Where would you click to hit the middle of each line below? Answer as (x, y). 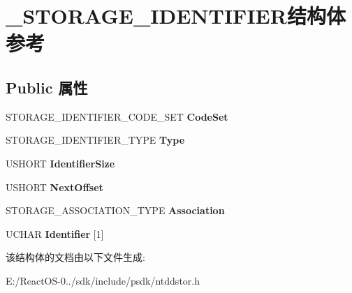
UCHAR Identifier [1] (55, 233)
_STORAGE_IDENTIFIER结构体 (176, 16)
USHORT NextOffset (54, 187)
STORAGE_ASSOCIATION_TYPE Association (115, 210)
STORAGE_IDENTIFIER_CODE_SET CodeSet (117, 116)
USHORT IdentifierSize (60, 163)
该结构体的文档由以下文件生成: (75, 257)
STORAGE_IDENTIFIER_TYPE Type (95, 140)
